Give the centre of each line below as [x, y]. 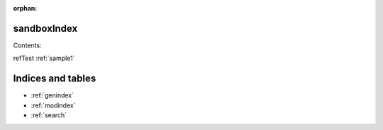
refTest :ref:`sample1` [44, 58]
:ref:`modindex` [53, 105]
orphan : [25, 8]
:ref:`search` [49, 115]
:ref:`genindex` [52, 95]
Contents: [27, 45]
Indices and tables [55, 79]
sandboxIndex [45, 28]
